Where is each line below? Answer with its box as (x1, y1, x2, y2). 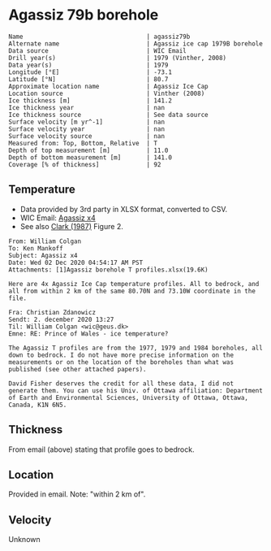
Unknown (8, 535, 41, 544)
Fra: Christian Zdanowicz (8, 308, 96, 316)
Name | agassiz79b (8, 33, 191, 41)
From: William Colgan (8, 237, 82, 245)
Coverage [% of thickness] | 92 (8, 160, 161, 168)
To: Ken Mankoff (8, 244, 63, 253)
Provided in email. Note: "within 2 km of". (8, 489, 146, 499)
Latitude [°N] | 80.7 (8, 75, 169, 83)
